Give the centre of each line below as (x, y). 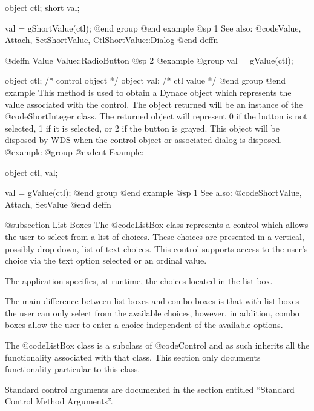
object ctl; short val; (42, 7)
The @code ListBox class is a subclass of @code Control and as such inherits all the (157, 345)
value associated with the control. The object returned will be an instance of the (154, 104)
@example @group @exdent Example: (74, 151)
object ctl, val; (31, 172)
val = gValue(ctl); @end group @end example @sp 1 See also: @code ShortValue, (153, 192)
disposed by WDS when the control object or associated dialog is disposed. (144, 140)
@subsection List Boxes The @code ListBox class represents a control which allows (157, 225)
